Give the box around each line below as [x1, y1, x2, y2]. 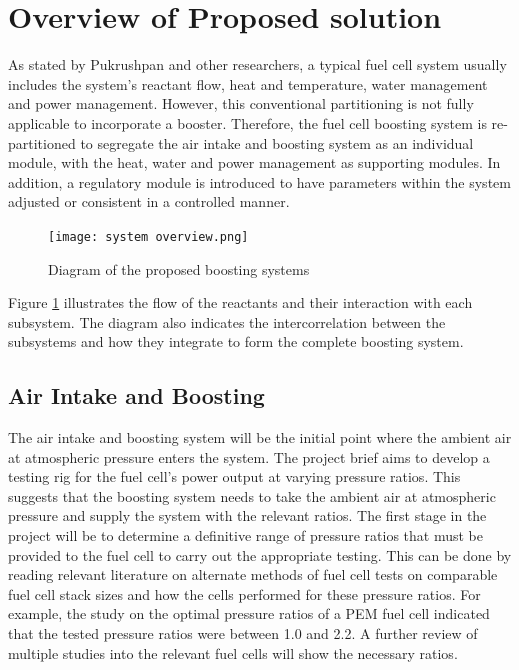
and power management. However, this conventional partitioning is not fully [8, 93, 474, 114]
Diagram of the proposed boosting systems [48, 258, 310, 279]
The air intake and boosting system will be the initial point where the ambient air [8, 427, 512, 448]
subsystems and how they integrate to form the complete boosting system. [8, 331, 464, 352]
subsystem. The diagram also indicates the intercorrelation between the [8, 311, 446, 332]
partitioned [8, 132, 76, 153]
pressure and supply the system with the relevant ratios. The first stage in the [8, 505, 487, 526]
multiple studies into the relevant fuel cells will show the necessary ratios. [8, 642, 458, 663]
